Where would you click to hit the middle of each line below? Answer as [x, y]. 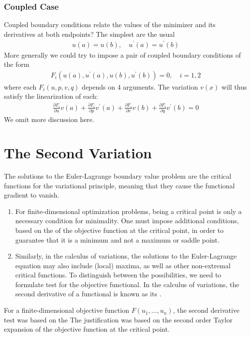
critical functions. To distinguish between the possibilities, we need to [118, 275]
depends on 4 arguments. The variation [140, 86]
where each [20, 86]
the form [17, 64]
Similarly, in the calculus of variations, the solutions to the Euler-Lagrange [126, 256]
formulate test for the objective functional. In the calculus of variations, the [127, 284]
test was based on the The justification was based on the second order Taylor [118, 319]
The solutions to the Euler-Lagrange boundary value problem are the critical [118, 176]
